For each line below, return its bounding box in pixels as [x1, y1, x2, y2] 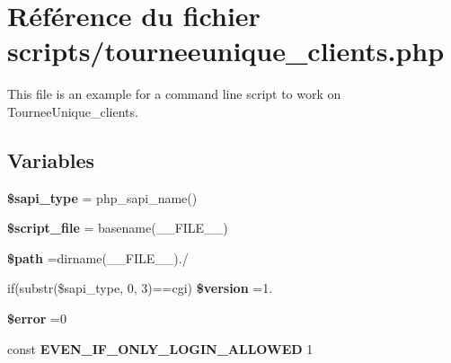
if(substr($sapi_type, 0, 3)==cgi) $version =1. [7, 279, 273, 297]
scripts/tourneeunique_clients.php [7, 32, 445, 69]
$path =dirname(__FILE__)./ [7, 248, 189, 267]
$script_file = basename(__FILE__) [7, 218, 228, 237]
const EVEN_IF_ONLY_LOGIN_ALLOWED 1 [7, 339, 314, 358]
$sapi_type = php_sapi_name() [7, 188, 198, 207]
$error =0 [7, 309, 66, 328]
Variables [7, 146, 95, 173]
